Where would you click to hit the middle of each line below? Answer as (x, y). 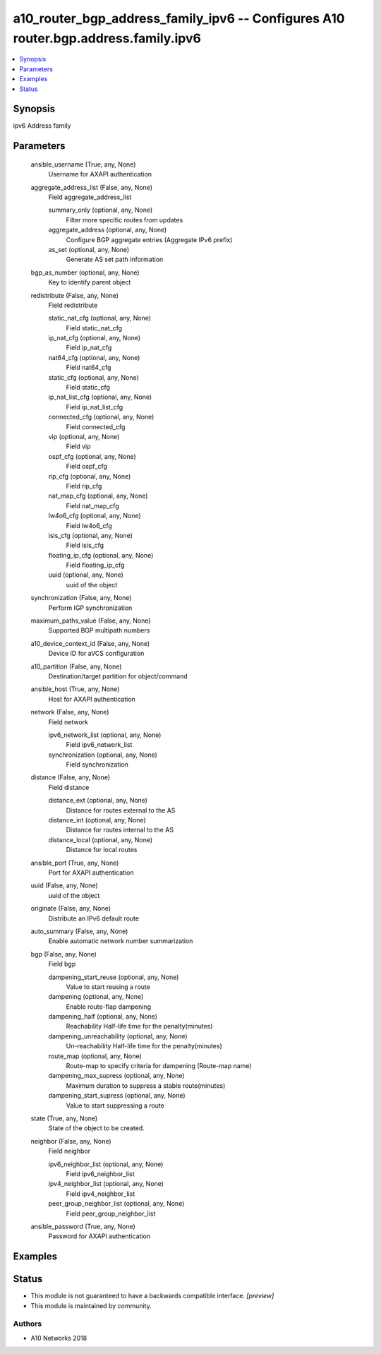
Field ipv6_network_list (99, 745)
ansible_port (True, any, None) (75, 863)
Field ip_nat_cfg (89, 348)
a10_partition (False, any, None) (76, 666)
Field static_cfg (88, 388)
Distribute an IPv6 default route (94, 918)
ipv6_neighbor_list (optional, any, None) (106, 1164)
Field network (68, 722)
